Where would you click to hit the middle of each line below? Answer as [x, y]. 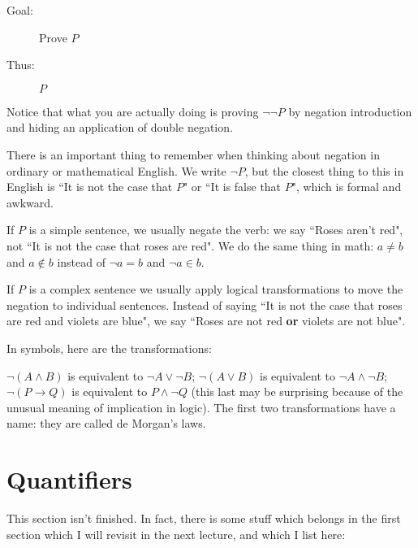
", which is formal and [347, 187]
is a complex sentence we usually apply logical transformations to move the [216, 289]
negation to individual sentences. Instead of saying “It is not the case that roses [205, 304]
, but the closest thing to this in [324, 170]
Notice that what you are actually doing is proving [133, 111]
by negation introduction [350, 111]
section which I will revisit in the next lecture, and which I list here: [176, 534]
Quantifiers [69, 479]
